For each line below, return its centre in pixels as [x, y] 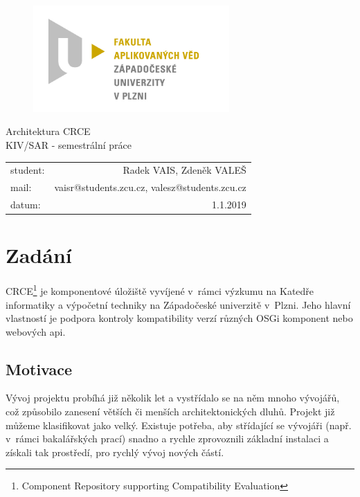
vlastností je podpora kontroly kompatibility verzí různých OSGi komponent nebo [179, 318]
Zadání [39, 255]
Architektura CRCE [48, 131]
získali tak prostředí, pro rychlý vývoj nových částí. [115, 452]
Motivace [39, 369]
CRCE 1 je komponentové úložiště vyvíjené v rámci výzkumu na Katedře [160, 290]
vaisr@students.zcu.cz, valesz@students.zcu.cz [150, 187]
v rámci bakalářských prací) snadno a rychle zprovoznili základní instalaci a [167, 439]
